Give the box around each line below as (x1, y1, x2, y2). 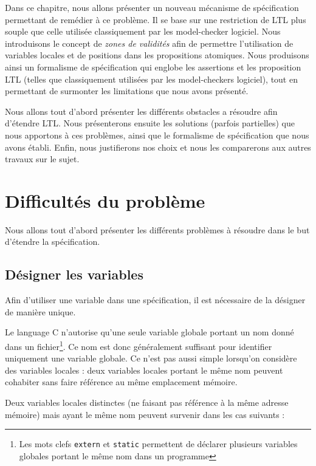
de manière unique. (5, 305, 76, 318)
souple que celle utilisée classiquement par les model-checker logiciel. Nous (5, 25, 281, 38)
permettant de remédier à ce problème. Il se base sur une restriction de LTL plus (5, 13, 306, 26)
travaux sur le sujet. (5, 152, 80, 165)
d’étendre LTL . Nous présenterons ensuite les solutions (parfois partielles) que (5, 117, 295, 129)
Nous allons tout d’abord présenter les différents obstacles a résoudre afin (5, 105, 278, 117)
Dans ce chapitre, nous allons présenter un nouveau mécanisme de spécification (5, 1, 299, 13)
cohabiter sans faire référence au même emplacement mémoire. (5, 375, 238, 388)
